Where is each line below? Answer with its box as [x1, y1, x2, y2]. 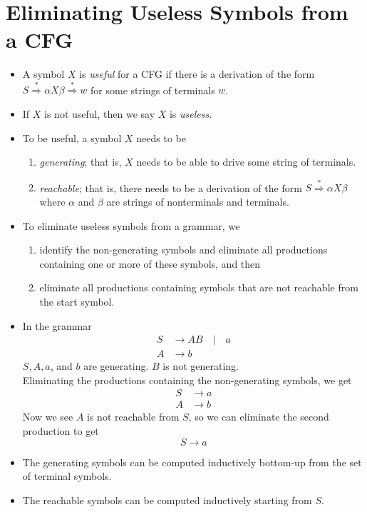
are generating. [83, 358, 149, 373]
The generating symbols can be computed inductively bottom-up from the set [22, 454, 362, 469]
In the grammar [22, 318, 92, 333]
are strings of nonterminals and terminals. [106, 194, 289, 209]
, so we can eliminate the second [188, 409, 329, 424]
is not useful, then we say [44, 106, 155, 121]
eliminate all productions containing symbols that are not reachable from [39, 280, 358, 295]
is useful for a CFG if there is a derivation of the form [79, 66, 315, 81]
